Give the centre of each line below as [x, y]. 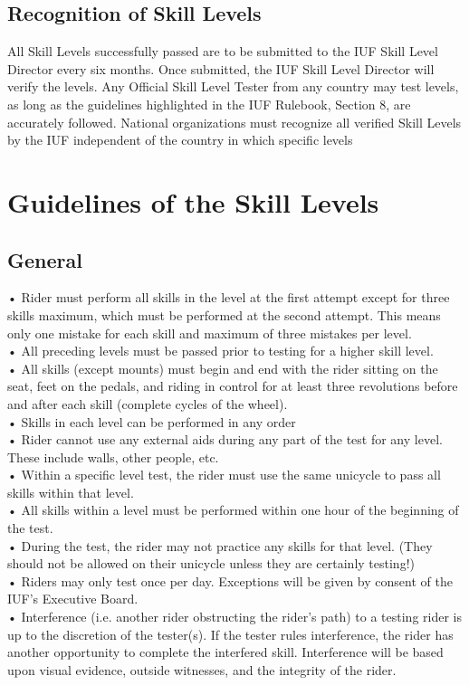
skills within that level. [71, 492]
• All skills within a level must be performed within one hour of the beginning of [233, 510]
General [45, 259]
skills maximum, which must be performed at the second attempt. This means [224, 314]
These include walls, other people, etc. [113, 457]
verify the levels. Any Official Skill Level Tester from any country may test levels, [233, 86]
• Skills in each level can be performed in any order [152, 421]
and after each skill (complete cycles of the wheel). [148, 403]
